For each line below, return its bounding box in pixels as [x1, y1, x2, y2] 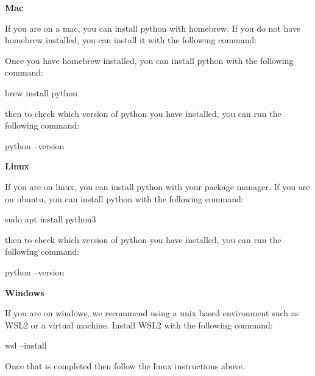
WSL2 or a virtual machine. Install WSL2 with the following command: [5, 318, 273, 331]
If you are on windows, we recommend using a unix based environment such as [5, 307, 299, 319]
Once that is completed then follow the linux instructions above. [5, 359, 245, 372]
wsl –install [5, 339, 47, 352]
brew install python [5, 86, 78, 99]
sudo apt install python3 [5, 213, 96, 225]
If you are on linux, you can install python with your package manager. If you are [5, 180, 310, 193]
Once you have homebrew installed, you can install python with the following [5, 54, 294, 66]
